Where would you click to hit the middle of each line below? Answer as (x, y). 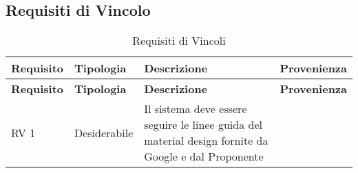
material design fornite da (206, 141)
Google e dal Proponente (204, 156)
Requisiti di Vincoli (179, 41)
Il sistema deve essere (196, 109)
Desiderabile (104, 132)
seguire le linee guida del (203, 125)
